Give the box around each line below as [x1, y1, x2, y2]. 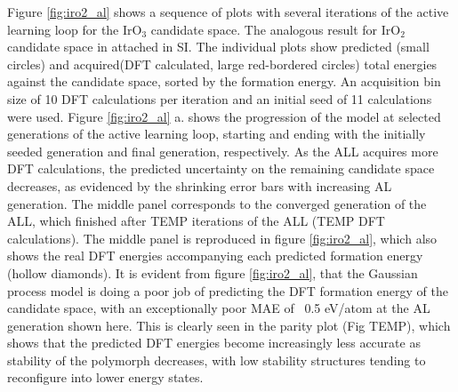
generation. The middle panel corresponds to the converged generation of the [7, 194, 427, 212]
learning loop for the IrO [7, 20, 142, 38]
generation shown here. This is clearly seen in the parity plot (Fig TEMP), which [7, 316, 451, 334]
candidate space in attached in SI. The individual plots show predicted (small [7, 37, 430, 56]
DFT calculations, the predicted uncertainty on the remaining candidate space [7, 159, 435, 178]
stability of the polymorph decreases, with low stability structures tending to [7, 350, 426, 369]
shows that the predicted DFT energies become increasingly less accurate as [7, 333, 421, 352]
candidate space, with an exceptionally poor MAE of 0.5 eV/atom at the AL [7, 299, 430, 317]
